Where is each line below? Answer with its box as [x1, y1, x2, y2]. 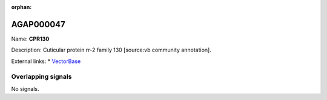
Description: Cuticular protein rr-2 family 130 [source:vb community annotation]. [11, 46, 212, 54]
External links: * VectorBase [11, 58, 81, 65]
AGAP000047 [11, 19, 66, 30]
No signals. [11, 85, 39, 92]
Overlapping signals [11, 73, 72, 81]
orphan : [11, 4, 32, 10]
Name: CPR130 [11, 35, 50, 42]
